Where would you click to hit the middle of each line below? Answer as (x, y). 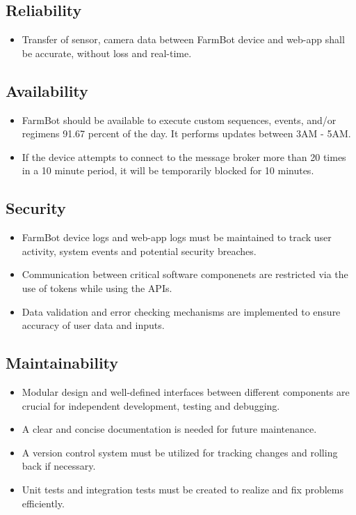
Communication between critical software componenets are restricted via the (185, 274)
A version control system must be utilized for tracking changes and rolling (180, 452)
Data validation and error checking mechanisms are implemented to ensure (181, 311)
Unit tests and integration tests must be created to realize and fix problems (183, 489)
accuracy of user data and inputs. (93, 325)
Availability (47, 90)
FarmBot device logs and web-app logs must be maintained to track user (177, 237)
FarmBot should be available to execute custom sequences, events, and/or (179, 120)
